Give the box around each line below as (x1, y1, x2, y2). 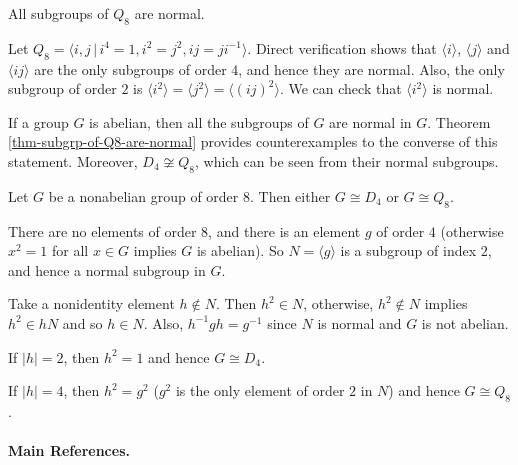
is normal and (317, 312, 402, 333)
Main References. (8, 440, 130, 461)
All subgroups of (8, 3, 109, 23)
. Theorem (427, 111, 491, 132)
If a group (8, 111, 69, 132)
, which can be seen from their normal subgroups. (195, 150, 499, 171)
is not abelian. (421, 312, 509, 333)
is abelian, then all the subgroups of (89, 111, 309, 132)
